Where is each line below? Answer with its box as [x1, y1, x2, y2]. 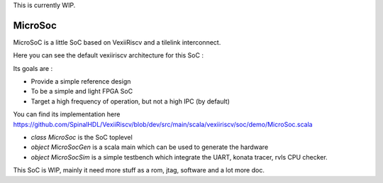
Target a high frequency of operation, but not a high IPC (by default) [30, 96, 231, 106]
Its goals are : [13, 64, 53, 72]
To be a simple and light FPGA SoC [30, 87, 133, 96]
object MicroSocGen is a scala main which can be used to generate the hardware [30, 143, 269, 152]
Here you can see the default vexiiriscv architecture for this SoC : [13, 51, 204, 60]
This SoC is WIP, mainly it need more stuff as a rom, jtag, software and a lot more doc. [13, 166, 265, 174]
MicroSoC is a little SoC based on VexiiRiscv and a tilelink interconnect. [13, 38, 221, 46]
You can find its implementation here [13, 110, 121, 118]
